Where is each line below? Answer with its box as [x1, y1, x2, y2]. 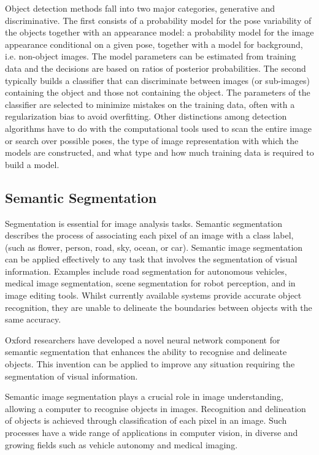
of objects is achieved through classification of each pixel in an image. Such [5, 414, 287, 427]
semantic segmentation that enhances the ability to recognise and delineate [5, 345, 287, 358]
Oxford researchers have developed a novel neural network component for [5, 333, 280, 346]
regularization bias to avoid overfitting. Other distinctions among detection [5, 110, 287, 123]
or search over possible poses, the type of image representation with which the [5, 134, 299, 147]
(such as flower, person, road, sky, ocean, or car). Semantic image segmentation [5, 240, 303, 253]
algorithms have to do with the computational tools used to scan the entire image [5, 121, 312, 134]
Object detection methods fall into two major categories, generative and [5, 2, 275, 14]
